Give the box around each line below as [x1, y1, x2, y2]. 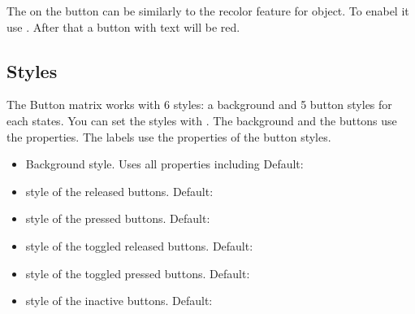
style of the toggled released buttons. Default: [25, 237, 253, 254]
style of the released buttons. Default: [25, 182, 214, 199]
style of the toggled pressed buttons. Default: [25, 264, 250, 281]
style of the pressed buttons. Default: [25, 210, 210, 227]
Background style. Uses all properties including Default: [25, 155, 304, 172]
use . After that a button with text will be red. [6, 18, 240, 35]
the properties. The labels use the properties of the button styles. [6, 128, 331, 145]
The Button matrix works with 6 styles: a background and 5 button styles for [6, 96, 392, 113]
